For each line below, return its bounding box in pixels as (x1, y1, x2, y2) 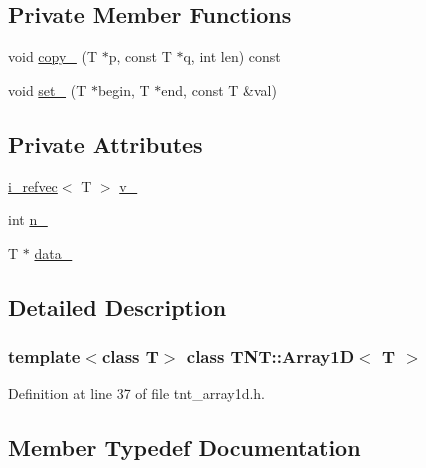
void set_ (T (8, 79, 87, 100)
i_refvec (8, 175, 58, 196)
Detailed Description (8, 291, 227, 322)
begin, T (97, 79, 150, 100)
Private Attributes (8, 128, 203, 159)
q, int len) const (183, 46, 281, 67)
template (8, 344, 81, 369)
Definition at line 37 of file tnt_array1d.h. (8, 383, 265, 404)
